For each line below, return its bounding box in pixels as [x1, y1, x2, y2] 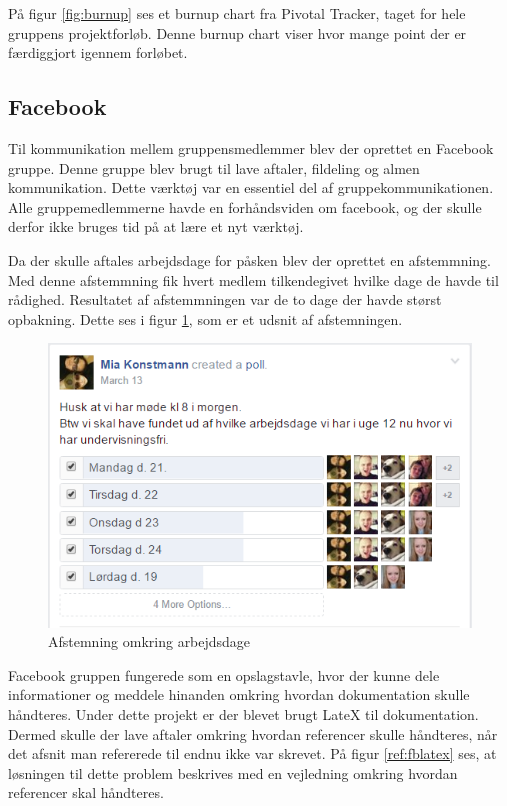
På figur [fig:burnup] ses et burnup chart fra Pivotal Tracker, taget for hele [8, 3, 466, 23]
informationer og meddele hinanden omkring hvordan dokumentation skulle [8, 684, 470, 705]
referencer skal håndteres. [8, 782, 164, 803]
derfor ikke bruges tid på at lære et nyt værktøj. [8, 216, 304, 237]
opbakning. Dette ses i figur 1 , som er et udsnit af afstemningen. [8, 308, 403, 329]
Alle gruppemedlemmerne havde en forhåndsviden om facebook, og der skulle [8, 196, 482, 217]
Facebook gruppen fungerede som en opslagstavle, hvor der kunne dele [8, 664, 440, 685]
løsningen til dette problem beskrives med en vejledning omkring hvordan [8, 762, 458, 783]
